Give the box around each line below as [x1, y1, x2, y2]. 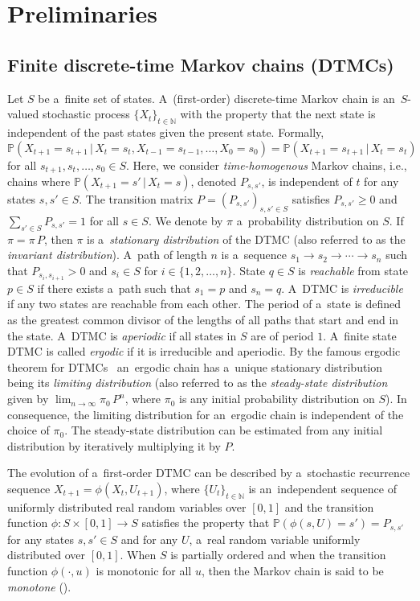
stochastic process [42, 105, 130, 122]
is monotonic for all [96, 562, 192, 579]
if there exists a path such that [37, 279, 191, 296]
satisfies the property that [141, 514, 270, 531]
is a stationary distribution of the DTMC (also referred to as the [87, 230, 406, 247]
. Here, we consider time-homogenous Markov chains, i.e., [126, 156, 407, 173]
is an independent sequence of [248, 480, 397, 497]
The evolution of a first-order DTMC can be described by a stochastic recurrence [7, 464, 410, 481]
